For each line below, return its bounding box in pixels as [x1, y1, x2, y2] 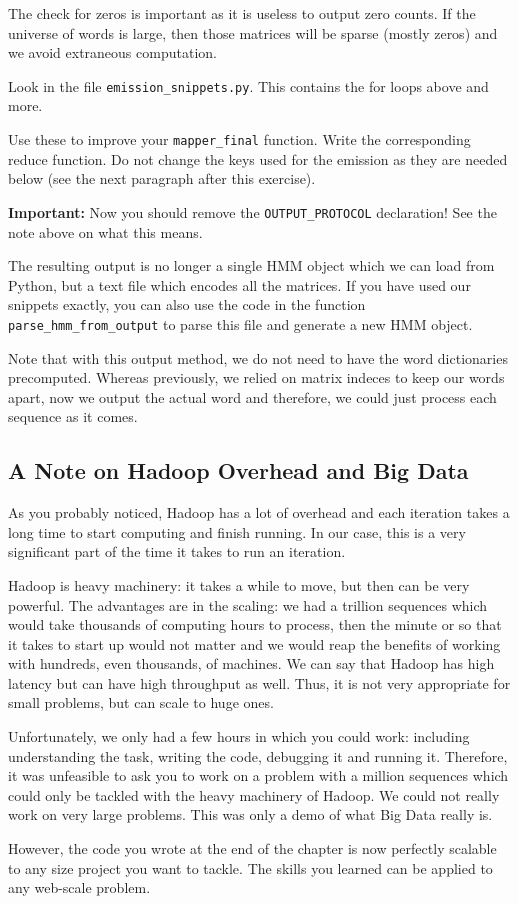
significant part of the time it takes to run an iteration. [8, 541, 346, 562]
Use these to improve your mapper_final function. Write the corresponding [8, 129, 471, 150]
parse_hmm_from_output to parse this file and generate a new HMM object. [8, 313, 473, 334]
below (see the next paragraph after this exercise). [8, 168, 316, 189]
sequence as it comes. [8, 406, 138, 427]
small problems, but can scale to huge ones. [8, 692, 274, 713]
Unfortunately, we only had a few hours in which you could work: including [8, 726, 470, 747]
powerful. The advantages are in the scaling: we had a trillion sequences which [8, 594, 488, 615]
